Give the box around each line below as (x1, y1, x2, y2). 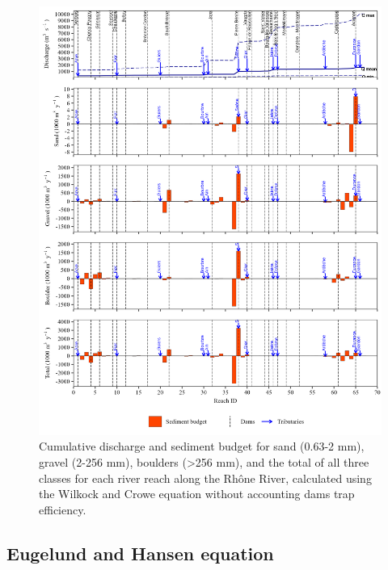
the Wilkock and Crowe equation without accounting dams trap (39, 485, 355, 502)
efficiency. (39, 501, 86, 518)
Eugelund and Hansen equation (6, 540, 274, 565)
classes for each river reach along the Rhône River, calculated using (39, 469, 372, 486)
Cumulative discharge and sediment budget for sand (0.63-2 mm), (39, 438, 365, 455)
